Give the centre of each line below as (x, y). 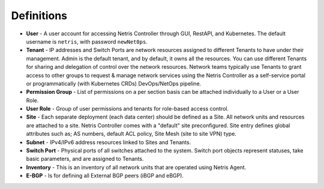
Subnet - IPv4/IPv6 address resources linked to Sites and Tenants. (109, 142)
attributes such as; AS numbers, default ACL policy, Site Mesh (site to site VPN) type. (131, 134)
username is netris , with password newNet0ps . (87, 41)
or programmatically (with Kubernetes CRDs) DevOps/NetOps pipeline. (114, 83)
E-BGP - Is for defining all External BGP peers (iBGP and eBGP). (105, 176)
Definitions (39, 16)
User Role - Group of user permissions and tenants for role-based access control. (127, 109)
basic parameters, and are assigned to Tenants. (85, 159)
